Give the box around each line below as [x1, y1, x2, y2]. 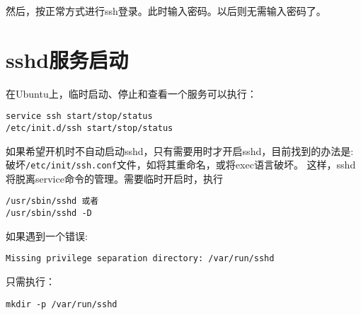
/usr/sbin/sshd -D [6, 208, 92, 219]
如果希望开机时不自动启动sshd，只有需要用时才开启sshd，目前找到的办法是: [6, 143, 354, 158]
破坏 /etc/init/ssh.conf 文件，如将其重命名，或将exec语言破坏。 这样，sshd [6, 157, 356, 172]
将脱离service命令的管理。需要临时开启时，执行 [6, 171, 223, 185]
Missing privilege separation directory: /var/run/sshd [6, 253, 275, 264]
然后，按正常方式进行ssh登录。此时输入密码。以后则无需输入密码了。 [6, 4, 326, 18]
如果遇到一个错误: [6, 228, 88, 243]
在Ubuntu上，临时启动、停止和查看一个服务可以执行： [6, 86, 257, 101]
